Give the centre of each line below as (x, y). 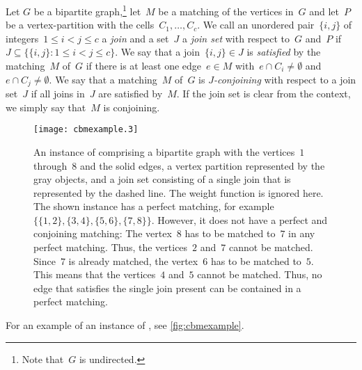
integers (22, 38)
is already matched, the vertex (133, 260)
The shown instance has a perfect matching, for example (154, 206)
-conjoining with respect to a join (285, 79)
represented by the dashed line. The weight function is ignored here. (179, 192)
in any (302, 233)
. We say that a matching (103, 79)
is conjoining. (132, 107)
